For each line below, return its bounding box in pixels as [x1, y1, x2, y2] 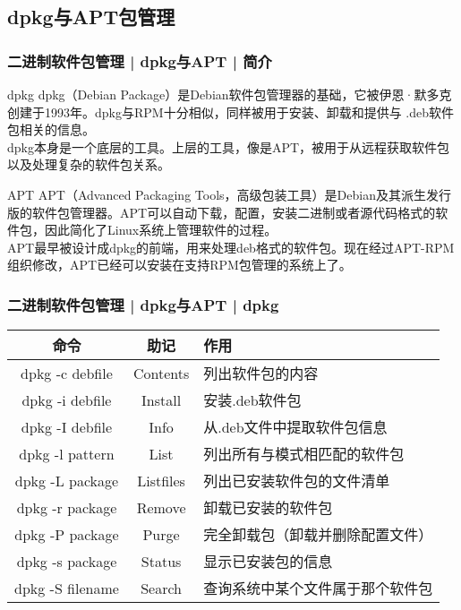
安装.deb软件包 [203, 390, 302, 411]
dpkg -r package [16, 496, 117, 518]
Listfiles [137, 469, 185, 491]
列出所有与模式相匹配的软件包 [203, 443, 405, 465]
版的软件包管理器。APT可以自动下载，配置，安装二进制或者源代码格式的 [7, 202, 436, 221]
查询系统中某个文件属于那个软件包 [203, 578, 433, 599]
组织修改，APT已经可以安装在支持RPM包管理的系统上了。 [7, 255, 352, 274]
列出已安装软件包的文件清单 [203, 470, 390, 492]
